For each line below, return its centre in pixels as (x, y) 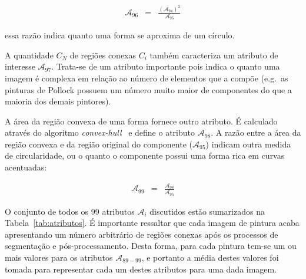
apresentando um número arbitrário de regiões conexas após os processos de (142, 234)
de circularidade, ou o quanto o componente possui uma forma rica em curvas (145, 155)
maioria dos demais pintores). (58, 101)
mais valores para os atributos (59, 257)
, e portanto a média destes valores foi (210, 257)
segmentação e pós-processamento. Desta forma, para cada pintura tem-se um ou (151, 246)
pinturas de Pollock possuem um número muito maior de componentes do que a (148, 89)
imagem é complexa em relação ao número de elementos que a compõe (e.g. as (147, 78)
